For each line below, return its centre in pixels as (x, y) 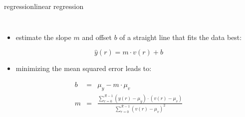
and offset (97, 37)
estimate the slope (43, 37)
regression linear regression (44, 6)
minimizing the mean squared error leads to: (84, 68)
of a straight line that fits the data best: (181, 37)
